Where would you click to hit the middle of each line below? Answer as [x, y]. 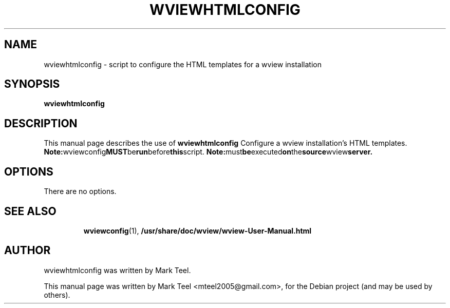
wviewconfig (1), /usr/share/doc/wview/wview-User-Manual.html [198, 230]
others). [57, 295]
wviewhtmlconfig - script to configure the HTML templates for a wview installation [183, 64]
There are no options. [80, 191]
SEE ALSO [30, 211]
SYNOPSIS [32, 84]
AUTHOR [27, 251]
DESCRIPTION [41, 123]
